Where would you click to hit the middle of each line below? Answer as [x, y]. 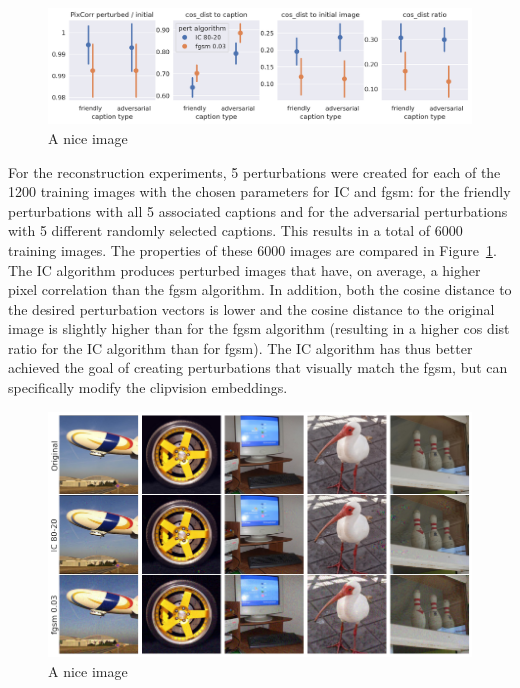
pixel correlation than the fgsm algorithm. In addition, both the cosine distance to [260, 289]
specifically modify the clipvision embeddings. [148, 387]
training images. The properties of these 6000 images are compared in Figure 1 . [252, 249]
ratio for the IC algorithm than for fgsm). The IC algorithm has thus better [240, 347]
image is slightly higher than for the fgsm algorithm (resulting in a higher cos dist [259, 328]
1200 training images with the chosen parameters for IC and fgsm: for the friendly [259, 191]
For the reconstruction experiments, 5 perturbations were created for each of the [254, 171]
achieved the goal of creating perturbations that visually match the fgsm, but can [258, 367]
